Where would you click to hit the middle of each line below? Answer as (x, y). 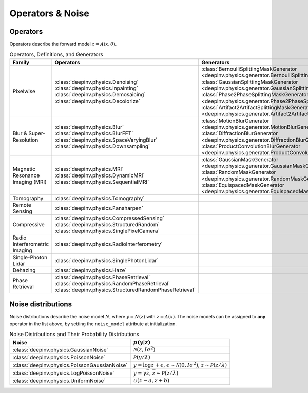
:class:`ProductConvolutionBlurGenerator (251, 146)
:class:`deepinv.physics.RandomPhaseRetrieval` (112, 283)
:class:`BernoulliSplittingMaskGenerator (249, 69)
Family (21, 62)
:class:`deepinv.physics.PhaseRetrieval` (102, 277)
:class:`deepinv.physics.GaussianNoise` (61, 350)
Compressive (28, 224)
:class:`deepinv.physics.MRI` (89, 169)
